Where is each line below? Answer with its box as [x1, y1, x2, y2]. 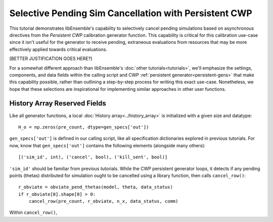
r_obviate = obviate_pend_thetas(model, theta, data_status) [18, 184, 173, 190]
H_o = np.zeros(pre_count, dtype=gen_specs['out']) [18, 124, 149, 130]
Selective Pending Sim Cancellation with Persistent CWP [9, 8, 252, 19]
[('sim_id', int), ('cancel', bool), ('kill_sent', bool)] [18, 154, 168, 160]
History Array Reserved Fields [9, 99, 106, 108]
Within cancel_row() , [9, 209, 58, 215]
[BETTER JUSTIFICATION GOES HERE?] [9, 55, 93, 62]
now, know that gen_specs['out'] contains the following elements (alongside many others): [9, 142, 206, 148]
